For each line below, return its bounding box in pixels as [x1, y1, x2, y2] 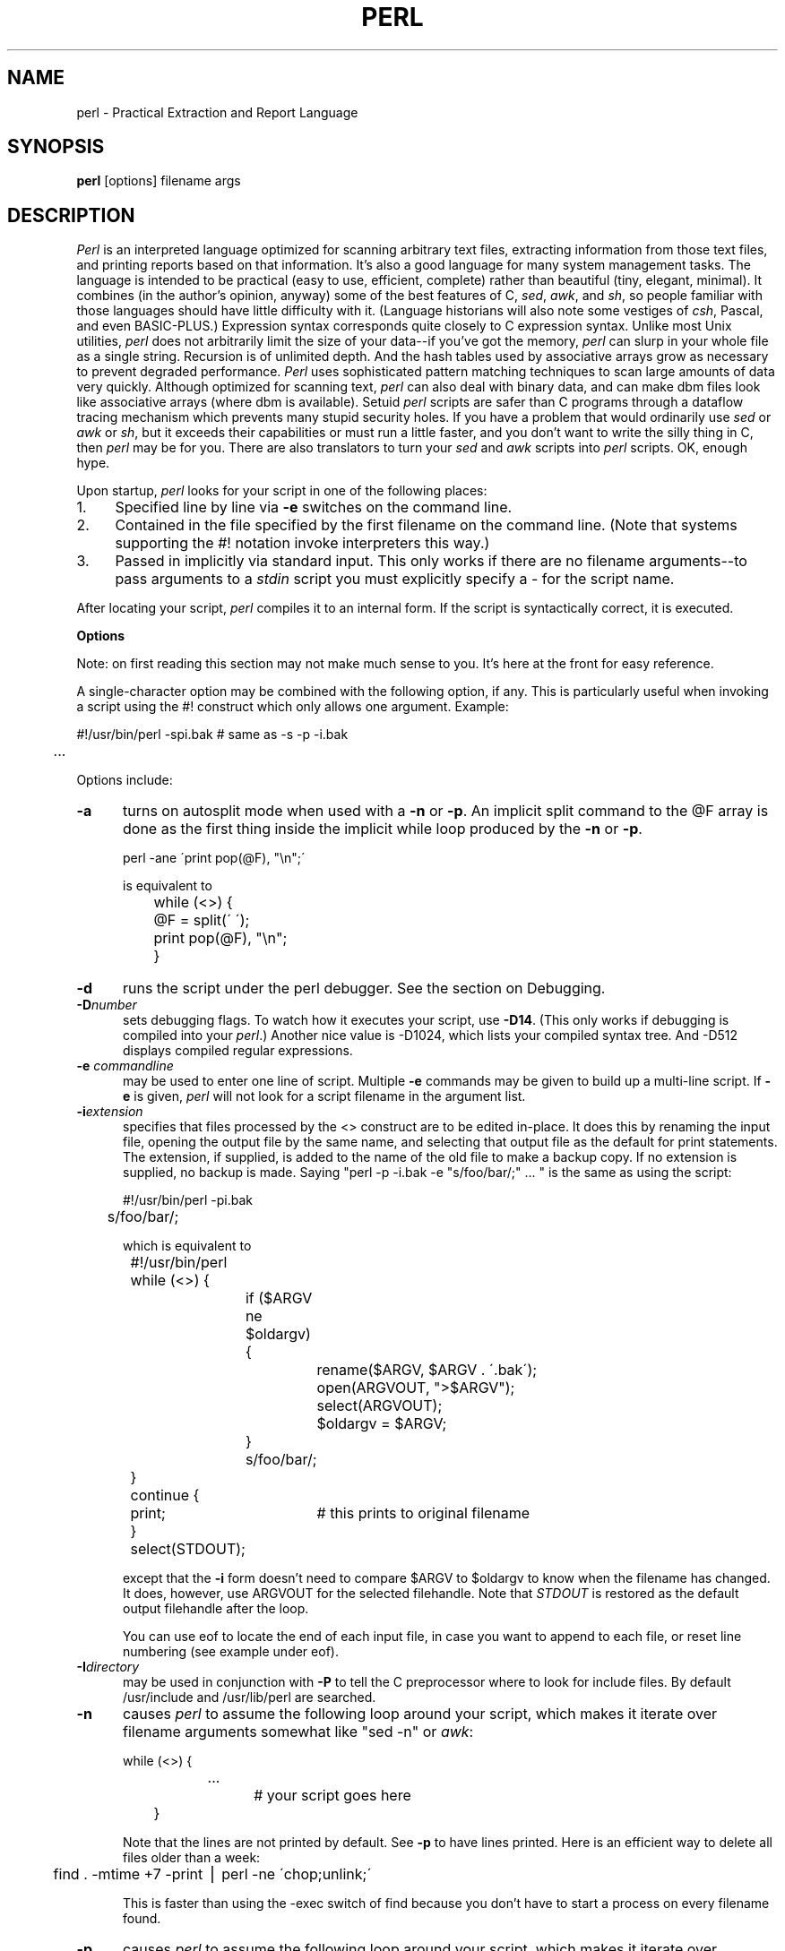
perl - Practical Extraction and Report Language [76, 104, 358, 120]
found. [123, 1911, 161, 1927]
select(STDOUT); [130, 1540, 246, 1559]
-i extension [76, 1104, 143, 1120]
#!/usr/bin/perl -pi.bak [123, 1192, 253, 1208]
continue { [130, 1486, 200, 1505]
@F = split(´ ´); [153, 911, 250, 930]
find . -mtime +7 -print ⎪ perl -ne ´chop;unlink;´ [53, 1865, 372, 1884]
